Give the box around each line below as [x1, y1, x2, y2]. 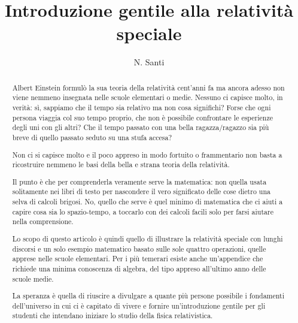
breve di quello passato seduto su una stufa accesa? [12, 132, 172, 142]
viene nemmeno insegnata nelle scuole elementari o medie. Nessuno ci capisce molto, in [12, 92, 283, 102]
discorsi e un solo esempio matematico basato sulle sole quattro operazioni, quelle [12, 243, 266, 253]
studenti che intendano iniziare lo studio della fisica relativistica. [12, 310, 213, 321]
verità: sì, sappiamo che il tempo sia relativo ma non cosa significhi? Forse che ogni [12, 102, 271, 113]
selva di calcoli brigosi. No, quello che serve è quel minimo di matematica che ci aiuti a [12, 197, 283, 207]
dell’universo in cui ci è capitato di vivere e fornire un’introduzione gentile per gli [12, 300, 266, 310]
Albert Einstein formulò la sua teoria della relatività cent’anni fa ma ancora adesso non [12, 82, 285, 92]
